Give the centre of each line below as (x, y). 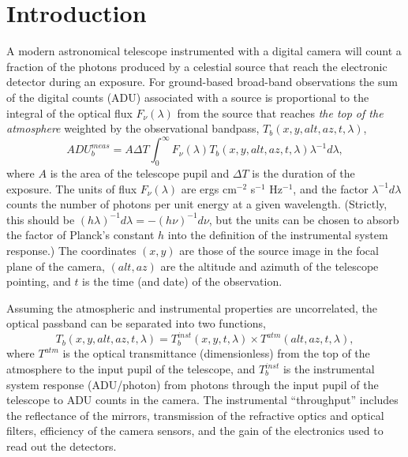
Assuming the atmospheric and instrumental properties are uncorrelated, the (192, 307)
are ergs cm (209, 188)
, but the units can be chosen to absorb (304, 219)
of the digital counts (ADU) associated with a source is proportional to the (188, 97)
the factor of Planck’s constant (80, 235)
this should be (41, 219)
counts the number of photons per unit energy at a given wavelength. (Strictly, (197, 204)
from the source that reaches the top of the (280, 112)
